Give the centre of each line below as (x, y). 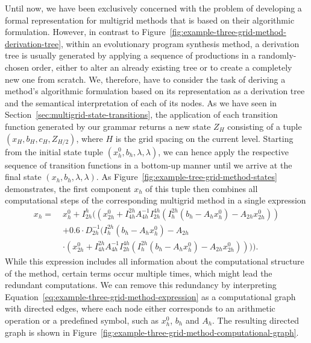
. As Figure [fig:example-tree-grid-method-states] (187, 177)
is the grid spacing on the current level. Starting (204, 138)
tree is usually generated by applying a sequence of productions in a (130, 55)
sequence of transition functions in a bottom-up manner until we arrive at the (149, 165)
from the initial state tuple (54, 151)
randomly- (277, 55)
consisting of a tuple (265, 126)
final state (23, 177)
